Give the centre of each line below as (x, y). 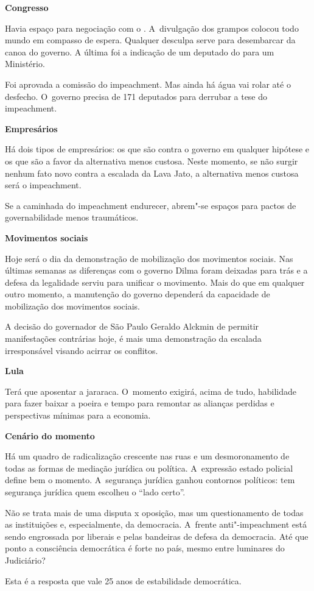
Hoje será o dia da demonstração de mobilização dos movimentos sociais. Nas (149, 258)
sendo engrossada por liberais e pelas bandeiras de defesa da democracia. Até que (157, 536)
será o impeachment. (43, 185)
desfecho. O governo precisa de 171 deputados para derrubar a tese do (136, 96)
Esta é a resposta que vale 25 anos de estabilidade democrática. (123, 580)
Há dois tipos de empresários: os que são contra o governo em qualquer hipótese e (157, 149)
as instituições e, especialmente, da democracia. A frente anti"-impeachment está (156, 524)
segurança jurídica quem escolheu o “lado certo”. (95, 492)
